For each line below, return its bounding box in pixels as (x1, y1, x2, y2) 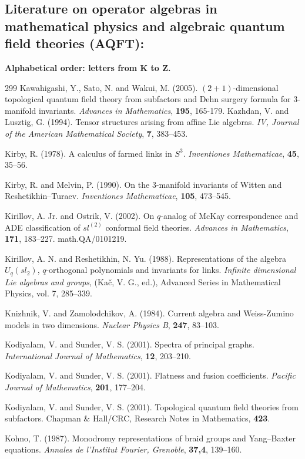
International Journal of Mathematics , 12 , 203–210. (5, 349, 191, 362)
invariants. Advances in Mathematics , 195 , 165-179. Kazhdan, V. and (38, 104, 289, 116)
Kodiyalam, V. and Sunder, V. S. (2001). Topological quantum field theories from (5, 400, 299, 413)
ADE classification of (5, 221, 81, 233)
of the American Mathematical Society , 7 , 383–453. (5, 127, 188, 139)
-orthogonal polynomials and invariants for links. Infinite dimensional (46, 264, 296, 276)
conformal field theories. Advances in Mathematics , (105, 221, 289, 233)
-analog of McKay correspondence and (160, 209, 299, 221)
